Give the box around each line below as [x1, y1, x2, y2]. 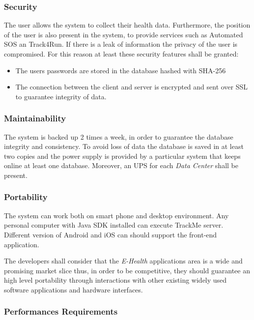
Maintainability [4, 112, 66, 124]
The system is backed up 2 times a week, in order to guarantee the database [4, 131, 233, 142]
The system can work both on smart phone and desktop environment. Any [4, 210, 229, 220]
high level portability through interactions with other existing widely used [4, 275, 227, 285]
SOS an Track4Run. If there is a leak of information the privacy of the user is [4, 39, 238, 49]
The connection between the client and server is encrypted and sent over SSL [15, 82, 248, 92]
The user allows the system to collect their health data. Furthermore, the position [4, 20, 251, 30]
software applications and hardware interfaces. [4, 284, 143, 294]
